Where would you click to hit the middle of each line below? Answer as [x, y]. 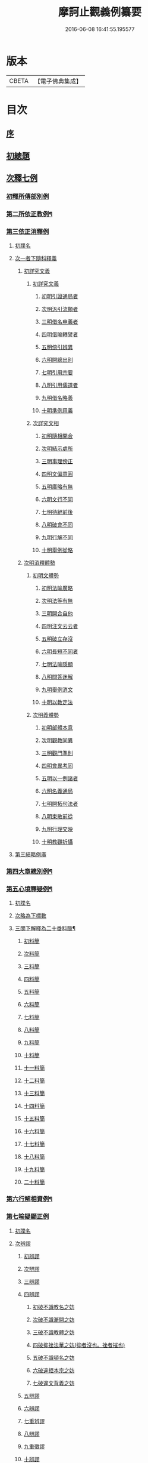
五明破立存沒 [57, 639]
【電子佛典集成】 [58, 81]
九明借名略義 [57, 398]
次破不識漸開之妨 [53, 1319]
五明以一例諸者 [60, 778]
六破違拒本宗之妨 [53, 1370]
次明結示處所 [57, 449]
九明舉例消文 [57, 689]
